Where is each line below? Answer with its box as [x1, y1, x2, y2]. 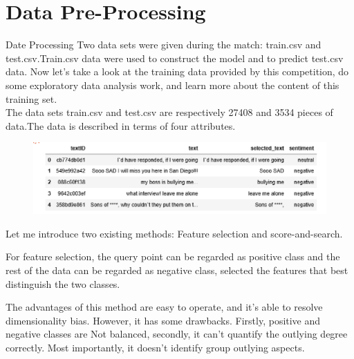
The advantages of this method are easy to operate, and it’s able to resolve [6, 300, 323, 314]
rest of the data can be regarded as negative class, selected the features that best [6, 262, 348, 277]
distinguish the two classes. [6, 276, 120, 291]
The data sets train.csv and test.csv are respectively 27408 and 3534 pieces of [6, 105, 333, 119]
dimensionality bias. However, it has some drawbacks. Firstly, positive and [6, 313, 321, 327]
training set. [6, 91, 57, 106]
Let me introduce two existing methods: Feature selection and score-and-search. [6, 226, 343, 240]
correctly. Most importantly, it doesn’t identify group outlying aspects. [6, 340, 305, 354]
